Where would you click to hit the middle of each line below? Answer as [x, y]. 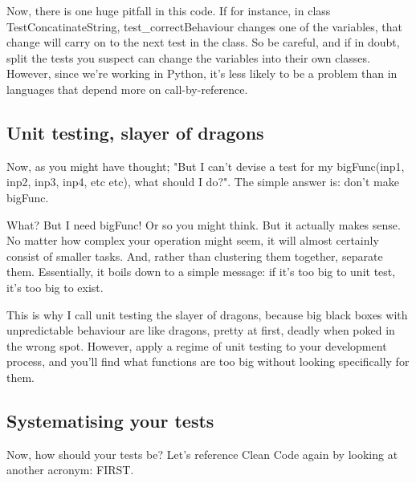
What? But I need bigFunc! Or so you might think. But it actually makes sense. [204, 224]
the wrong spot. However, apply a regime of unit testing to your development [197, 345]
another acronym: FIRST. [70, 470]
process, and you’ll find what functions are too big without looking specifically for [208, 361]
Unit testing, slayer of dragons [135, 132]
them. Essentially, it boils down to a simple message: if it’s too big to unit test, [201, 272]
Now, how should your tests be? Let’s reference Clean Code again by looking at [202, 454]
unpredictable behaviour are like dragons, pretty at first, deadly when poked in [201, 330]
